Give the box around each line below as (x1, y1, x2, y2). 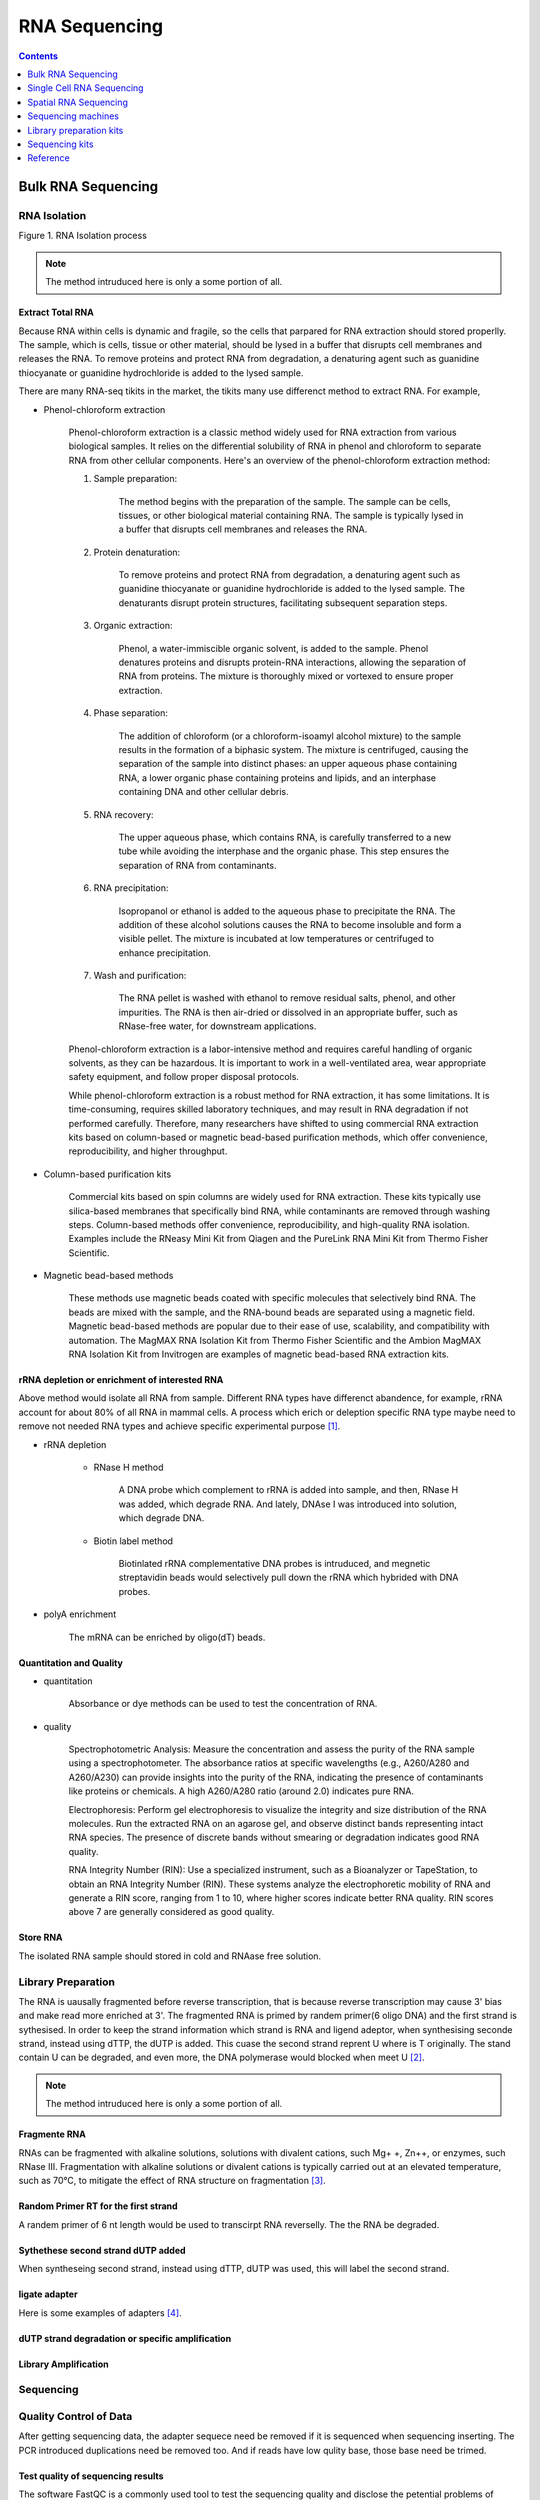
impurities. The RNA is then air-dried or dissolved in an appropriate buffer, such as (118, 1006, 459, 1018)
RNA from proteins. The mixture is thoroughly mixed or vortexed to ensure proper (118, 670, 454, 682)
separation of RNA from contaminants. (118, 859, 277, 871)
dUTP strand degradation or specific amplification (18, 2332, 232, 2344)
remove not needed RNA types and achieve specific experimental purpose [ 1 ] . (18, 1420, 341, 1432)
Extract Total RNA (18, 306, 94, 319)
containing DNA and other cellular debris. (118, 786, 289, 798)
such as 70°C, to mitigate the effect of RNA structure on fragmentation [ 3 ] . (18, 2175, 327, 2187)
